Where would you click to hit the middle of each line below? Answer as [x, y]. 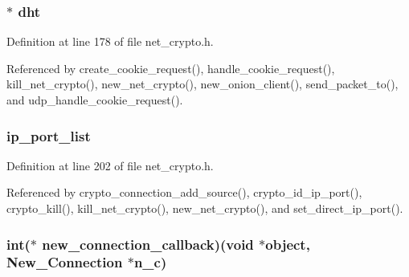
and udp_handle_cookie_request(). [95, 100]
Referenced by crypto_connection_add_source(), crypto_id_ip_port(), [184, 192]
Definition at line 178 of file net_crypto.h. [110, 41]
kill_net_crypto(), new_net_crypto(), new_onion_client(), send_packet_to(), [202, 84]
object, [288, 244]
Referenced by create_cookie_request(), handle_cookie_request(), [171, 68]
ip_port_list [49, 135]
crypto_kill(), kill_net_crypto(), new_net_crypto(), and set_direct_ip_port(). [205, 208]
